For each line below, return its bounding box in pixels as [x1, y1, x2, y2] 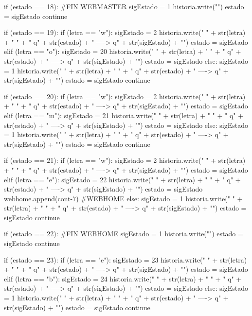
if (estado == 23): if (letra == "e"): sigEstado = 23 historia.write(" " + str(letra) [4, 254, 247, 264]
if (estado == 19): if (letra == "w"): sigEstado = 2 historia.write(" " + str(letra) [4, 27, 246, 37]
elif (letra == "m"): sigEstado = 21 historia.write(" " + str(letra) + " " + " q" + [4, 110, 244, 120]
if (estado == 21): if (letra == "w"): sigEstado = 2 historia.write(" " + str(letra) [4, 155, 246, 165]
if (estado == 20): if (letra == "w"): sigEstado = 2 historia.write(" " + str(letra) [4, 91, 246, 101]
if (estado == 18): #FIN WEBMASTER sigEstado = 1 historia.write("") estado [4, 1, 244, 11]
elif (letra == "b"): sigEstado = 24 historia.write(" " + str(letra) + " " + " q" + [4, 273, 242, 283]
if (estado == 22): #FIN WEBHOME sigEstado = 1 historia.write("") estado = [4, 228, 243, 239]
